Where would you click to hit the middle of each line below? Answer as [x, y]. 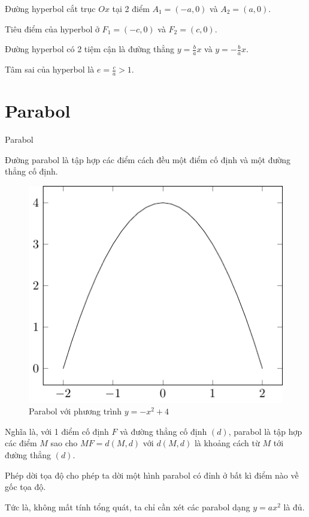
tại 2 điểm [131, 8]
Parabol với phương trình [75, 411]
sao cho [64, 443]
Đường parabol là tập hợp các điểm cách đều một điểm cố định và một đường [148, 159]
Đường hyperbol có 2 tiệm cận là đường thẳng [90, 49]
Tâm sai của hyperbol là [50, 69]
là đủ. [294, 507]
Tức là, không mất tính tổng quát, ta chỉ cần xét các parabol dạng [128, 507]
